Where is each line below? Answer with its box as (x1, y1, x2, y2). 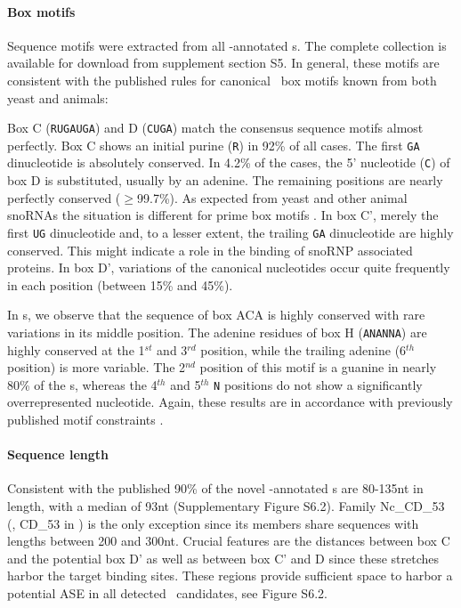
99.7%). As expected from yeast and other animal (136, 188, 408, 207)
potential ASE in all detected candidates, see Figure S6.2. (7, 584, 328, 602)
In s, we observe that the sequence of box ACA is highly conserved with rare (7, 305, 425, 324)
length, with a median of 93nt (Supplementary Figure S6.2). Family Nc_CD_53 (7, 497, 445, 515)
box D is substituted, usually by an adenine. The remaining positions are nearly (7, 171, 443, 190)
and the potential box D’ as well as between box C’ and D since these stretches (7, 548, 439, 567)
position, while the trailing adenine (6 (200, 340, 407, 359)
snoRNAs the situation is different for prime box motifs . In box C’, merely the (7, 206, 439, 224)
